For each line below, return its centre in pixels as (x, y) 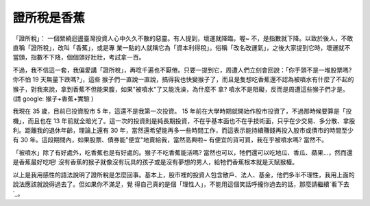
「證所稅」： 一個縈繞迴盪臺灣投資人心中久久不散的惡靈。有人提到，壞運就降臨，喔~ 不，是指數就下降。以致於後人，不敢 (183, 38)
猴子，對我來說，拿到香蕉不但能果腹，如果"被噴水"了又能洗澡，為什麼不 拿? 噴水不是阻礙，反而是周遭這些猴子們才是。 (181, 89)
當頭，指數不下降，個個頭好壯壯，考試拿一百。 (79, 57)
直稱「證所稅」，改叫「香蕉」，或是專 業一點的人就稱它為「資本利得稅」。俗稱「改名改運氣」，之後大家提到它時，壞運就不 (182, 47)
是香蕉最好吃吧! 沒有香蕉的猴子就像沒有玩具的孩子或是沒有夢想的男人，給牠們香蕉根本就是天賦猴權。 (155, 162)
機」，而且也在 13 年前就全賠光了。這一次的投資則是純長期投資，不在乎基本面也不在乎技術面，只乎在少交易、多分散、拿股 (184, 120)
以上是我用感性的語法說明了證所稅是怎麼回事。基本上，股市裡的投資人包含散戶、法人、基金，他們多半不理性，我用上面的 (184, 175)
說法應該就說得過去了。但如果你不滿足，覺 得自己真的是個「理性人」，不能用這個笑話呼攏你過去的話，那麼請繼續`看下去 (181, 184)
